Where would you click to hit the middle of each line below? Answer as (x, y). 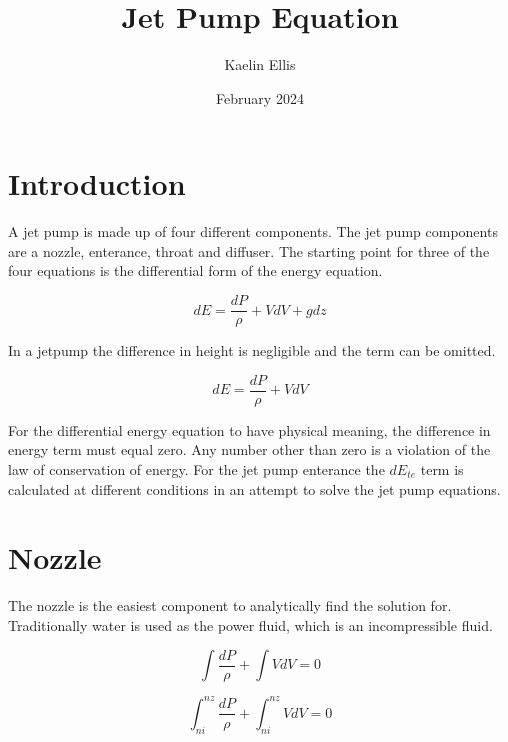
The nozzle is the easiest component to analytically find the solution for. (230, 605)
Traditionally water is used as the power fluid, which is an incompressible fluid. (250, 624)
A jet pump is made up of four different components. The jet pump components (253, 231)
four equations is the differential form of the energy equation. (195, 270)
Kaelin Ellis (260, 64)
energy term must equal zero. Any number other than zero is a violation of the (249, 449)
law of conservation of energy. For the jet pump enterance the (196, 468)
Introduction (97, 183)
